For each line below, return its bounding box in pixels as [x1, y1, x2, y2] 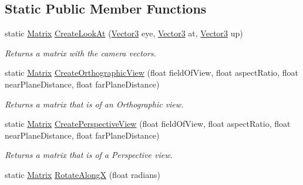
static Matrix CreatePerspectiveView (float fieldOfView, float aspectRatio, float [5, 117, 291, 130]
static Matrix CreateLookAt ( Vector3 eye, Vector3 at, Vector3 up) [5, 27, 243, 39]
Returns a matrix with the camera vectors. [5, 46, 156, 59]
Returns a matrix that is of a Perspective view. [5, 149, 173, 161]
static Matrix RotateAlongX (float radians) [5, 168, 160, 180]
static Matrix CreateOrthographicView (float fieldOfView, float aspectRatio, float [5, 66, 298, 79]
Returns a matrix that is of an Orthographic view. [5, 97, 184, 110]
